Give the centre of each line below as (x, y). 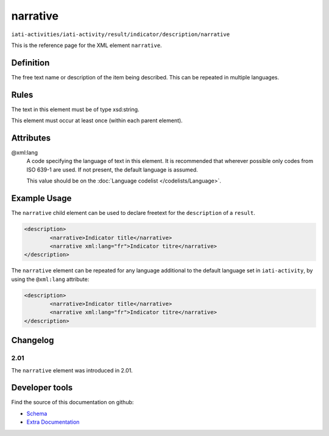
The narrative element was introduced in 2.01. (72, 370)
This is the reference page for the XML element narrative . (87, 45)
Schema (37, 413)
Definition (30, 63)
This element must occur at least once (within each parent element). (97, 121)
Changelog (33, 340)
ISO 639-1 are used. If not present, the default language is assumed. (112, 169)
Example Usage (41, 198)
